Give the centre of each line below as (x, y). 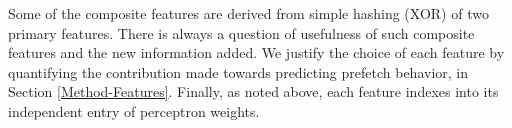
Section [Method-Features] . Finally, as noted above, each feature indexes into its (253, 91)
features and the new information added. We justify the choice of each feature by (256, 52)
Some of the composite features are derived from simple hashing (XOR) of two (248, 13)
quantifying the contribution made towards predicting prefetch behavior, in (238, 71)
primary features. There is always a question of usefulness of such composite (241, 32)
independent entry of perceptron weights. (134, 110)
